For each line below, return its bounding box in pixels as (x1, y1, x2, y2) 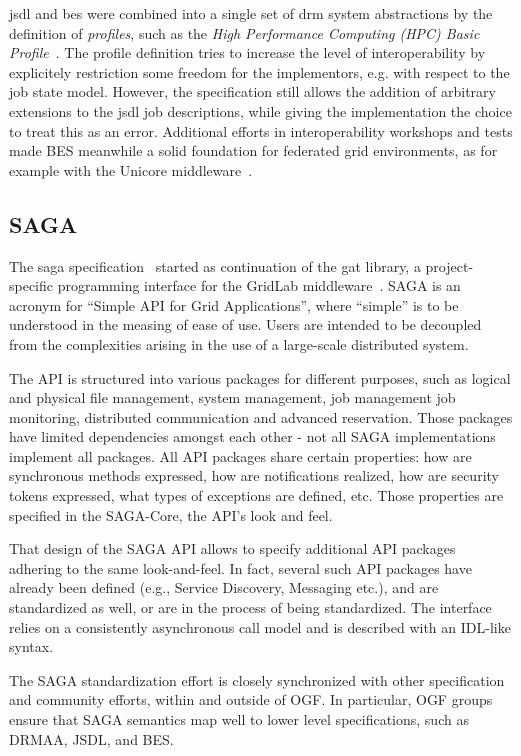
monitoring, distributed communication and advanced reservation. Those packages (9, 406, 513, 427)
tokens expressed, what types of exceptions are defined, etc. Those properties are (9, 485, 504, 506)
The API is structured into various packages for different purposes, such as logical (9, 367, 511, 388)
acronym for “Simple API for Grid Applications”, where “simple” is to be (9, 294, 459, 315)
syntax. (9, 636, 54, 657)
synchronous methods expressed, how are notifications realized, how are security (9, 465, 499, 486)
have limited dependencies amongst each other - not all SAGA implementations (9, 426, 496, 447)
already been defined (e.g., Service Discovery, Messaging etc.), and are (9, 577, 439, 598)
